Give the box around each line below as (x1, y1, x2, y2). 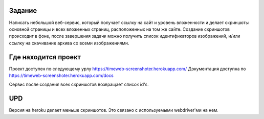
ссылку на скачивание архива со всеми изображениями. (9, 40, 130, 46)
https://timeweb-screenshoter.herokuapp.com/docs (9, 72, 114, 78)
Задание (9, 6, 37, 15)
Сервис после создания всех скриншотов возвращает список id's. (9, 81, 149, 88)
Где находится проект (9, 53, 81, 61)
